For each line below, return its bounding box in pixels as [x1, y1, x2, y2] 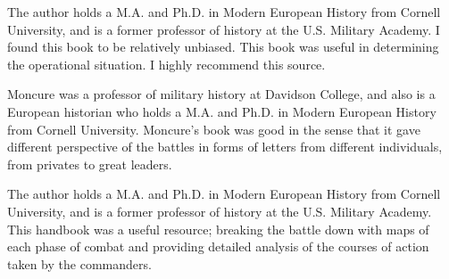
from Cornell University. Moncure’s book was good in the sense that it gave [7, 119, 420, 138]
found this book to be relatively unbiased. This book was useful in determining [7, 37, 439, 56]
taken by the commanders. [7, 254, 152, 273]
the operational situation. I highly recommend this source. [7, 54, 326, 73]
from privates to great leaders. [7, 154, 172, 173]
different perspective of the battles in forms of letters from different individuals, [7, 137, 443, 156]
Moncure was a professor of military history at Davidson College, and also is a [7, 85, 436, 103]
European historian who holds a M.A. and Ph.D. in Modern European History [7, 102, 437, 120]
